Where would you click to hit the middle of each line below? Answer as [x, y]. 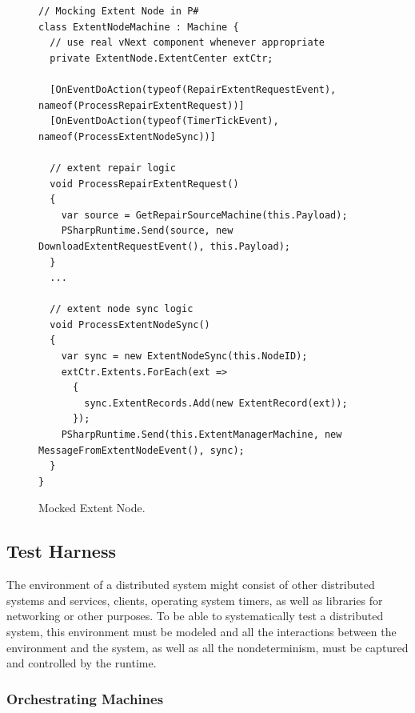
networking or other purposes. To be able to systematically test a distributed [195, 616]
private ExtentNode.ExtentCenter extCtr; [162, 58]
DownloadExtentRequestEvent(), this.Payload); [164, 246]
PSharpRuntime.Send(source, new [147, 231]
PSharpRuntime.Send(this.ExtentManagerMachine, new [202, 435]
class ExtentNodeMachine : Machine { [139, 27]
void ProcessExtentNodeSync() [130, 324]
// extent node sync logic [122, 309]
